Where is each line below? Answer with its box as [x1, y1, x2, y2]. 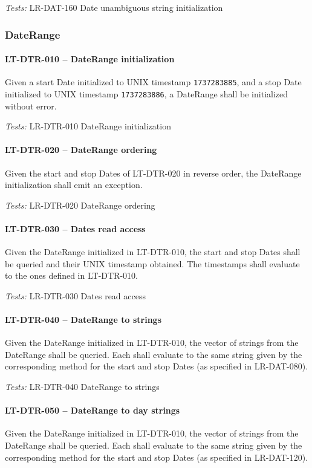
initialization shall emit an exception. [5, 178, 143, 191]
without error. [5, 99, 57, 112]
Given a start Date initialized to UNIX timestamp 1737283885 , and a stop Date [5, 76, 302, 88]
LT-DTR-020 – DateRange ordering [5, 143, 157, 156]
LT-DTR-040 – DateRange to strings [5, 313, 162, 326]
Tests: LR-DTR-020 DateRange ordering [5, 198, 155, 211]
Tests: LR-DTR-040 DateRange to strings [5, 380, 160, 393]
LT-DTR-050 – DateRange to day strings [5, 404, 180, 417]
